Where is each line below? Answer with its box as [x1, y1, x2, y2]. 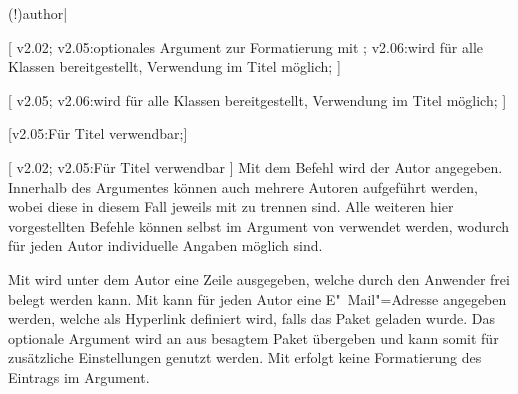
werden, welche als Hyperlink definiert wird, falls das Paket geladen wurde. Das [8, 308, 496, 329]
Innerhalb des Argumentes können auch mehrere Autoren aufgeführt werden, [8, 176, 478, 197]
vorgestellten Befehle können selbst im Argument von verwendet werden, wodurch [8, 215, 510, 236]
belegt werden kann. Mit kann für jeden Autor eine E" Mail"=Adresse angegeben [8, 288, 507, 309]
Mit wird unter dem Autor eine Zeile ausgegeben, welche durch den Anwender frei [8, 268, 510, 289]
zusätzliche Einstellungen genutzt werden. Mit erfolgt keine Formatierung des [8, 347, 482, 368]
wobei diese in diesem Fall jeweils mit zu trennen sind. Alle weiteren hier [8, 196, 454, 217]
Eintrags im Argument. [8, 366, 150, 387]
